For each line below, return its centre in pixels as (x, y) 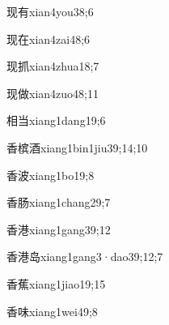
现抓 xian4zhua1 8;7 (53, 66)
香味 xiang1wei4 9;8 (52, 311)
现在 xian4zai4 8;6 (49, 38)
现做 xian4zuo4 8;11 (53, 93)
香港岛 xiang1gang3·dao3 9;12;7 (85, 257)
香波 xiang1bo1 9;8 (51, 175)
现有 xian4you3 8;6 (50, 11)
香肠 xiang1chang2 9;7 (59, 202)
